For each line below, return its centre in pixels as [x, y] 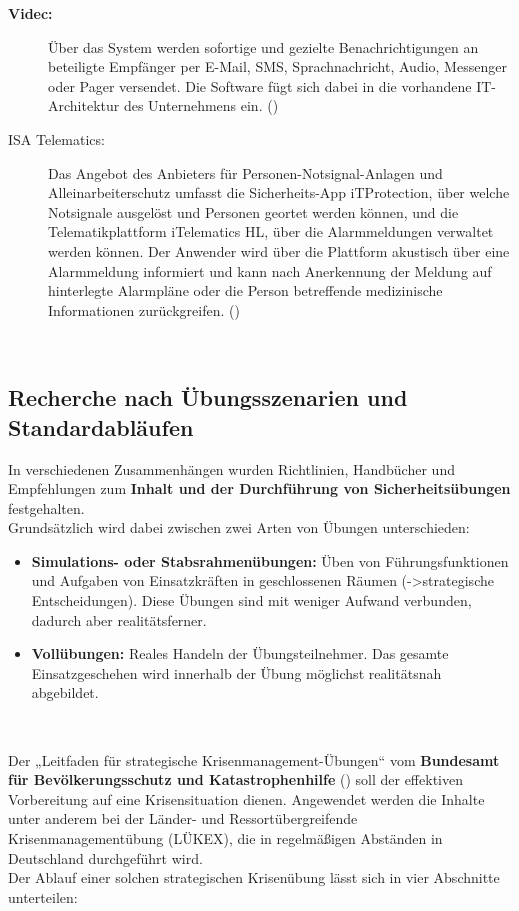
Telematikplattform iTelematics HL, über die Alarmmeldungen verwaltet [271, 231]
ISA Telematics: [56, 138]
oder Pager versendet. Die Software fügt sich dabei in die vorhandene [260, 85]
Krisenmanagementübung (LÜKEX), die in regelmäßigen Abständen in [225, 838]
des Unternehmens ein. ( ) [201, 105]
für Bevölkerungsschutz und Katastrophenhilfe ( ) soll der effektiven [235, 779]
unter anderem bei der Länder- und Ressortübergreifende [183, 818]
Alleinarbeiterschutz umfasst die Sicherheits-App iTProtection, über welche [279, 192]
